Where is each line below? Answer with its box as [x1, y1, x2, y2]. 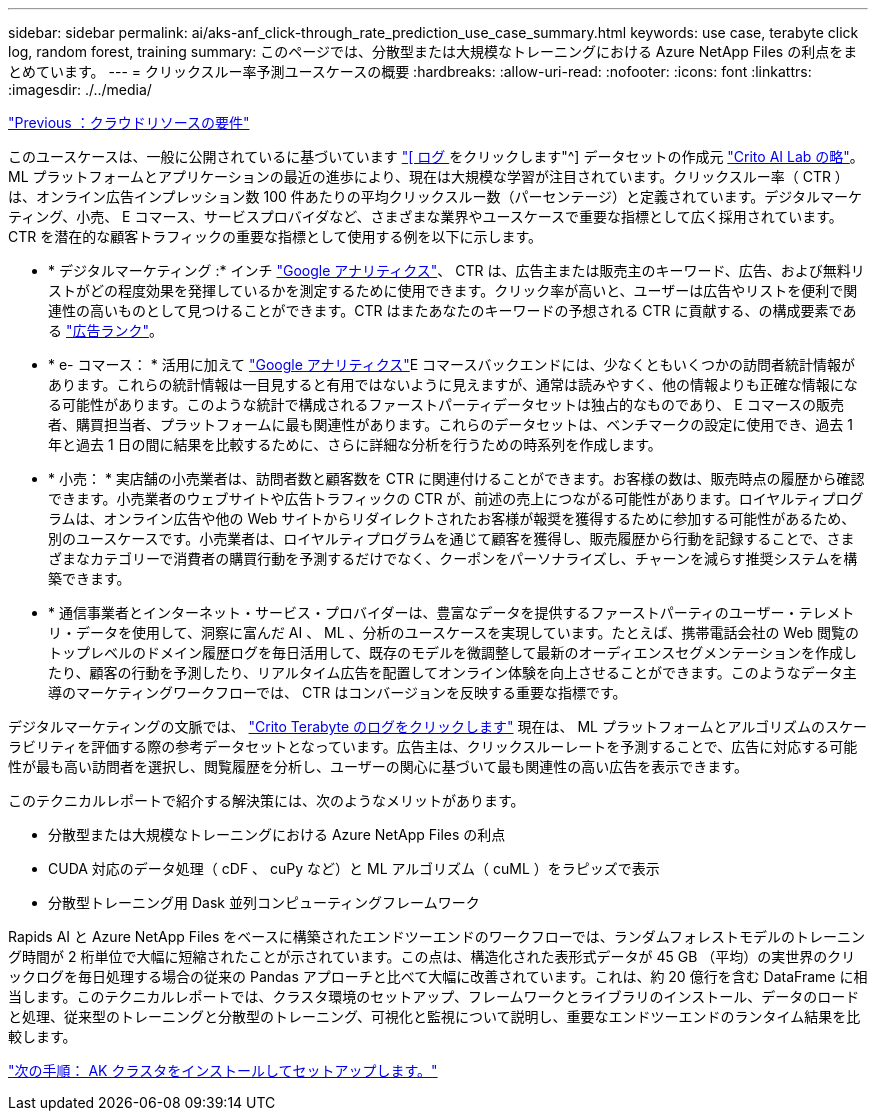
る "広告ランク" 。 [48, 322, 163, 339]
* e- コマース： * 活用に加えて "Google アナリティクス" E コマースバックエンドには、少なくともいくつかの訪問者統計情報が [48, 356, 856, 373]
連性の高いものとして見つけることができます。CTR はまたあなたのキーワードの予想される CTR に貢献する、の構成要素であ [48, 302, 857, 319]
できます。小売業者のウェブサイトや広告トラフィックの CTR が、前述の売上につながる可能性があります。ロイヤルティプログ [48, 490, 864, 507]
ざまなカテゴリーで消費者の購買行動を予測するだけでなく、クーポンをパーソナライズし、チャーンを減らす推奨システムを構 [48, 550, 858, 567]
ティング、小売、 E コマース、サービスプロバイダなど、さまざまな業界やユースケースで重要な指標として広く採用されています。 [8, 208, 843, 225]
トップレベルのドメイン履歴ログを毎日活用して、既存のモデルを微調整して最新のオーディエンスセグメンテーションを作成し [48, 644, 857, 661]
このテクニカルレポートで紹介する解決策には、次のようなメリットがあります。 [8, 792, 525, 809]
